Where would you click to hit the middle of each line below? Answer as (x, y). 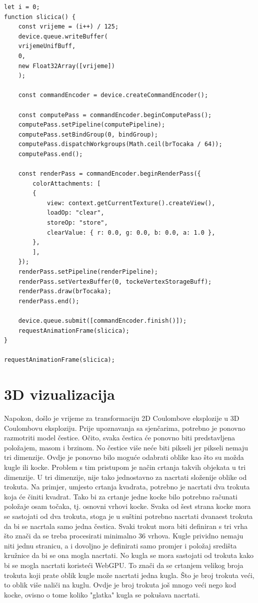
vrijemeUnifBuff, (47, 46)
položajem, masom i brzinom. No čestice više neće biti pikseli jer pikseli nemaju (126, 447)
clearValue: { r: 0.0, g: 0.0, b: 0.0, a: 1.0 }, (131, 232)
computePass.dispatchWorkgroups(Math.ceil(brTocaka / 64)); (120, 144)
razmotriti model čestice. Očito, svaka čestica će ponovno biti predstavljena (119, 438)
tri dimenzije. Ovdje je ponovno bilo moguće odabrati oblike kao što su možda (124, 457)
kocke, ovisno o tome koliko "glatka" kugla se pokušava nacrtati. (102, 594)
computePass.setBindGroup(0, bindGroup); (88, 134)
